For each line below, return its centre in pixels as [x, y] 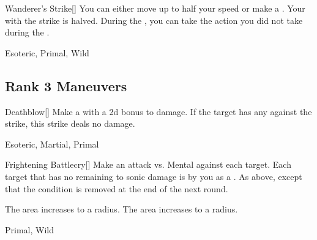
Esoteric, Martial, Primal [52, 144]
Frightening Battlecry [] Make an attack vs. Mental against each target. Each [148, 164]
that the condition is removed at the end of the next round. [117, 188]
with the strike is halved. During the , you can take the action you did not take [154, 20]
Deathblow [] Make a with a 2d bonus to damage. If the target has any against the [158, 111]
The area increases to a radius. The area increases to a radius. [121, 209]
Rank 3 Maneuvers [66, 85]
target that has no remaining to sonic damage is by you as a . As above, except [154, 176]
